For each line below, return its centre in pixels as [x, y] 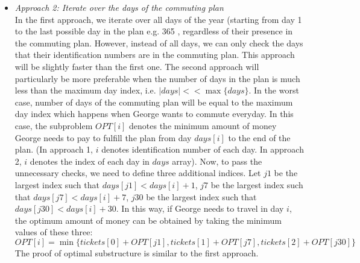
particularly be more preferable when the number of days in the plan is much [157, 78]
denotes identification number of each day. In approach [203, 149]
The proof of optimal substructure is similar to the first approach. [137, 252]
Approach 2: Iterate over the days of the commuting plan [119, 7]
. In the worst [274, 90]
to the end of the [259, 137]
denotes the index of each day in [90, 161]
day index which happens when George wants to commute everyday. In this [154, 114]
